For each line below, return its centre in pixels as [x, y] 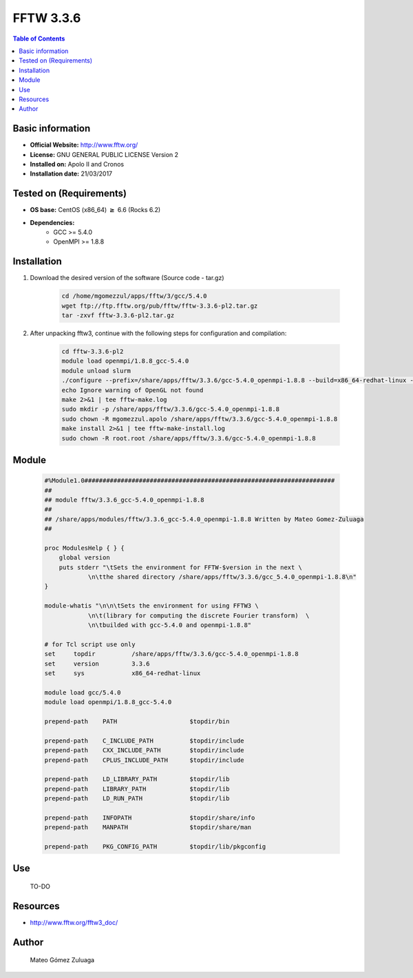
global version [84, 558]
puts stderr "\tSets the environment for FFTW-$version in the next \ [181, 567]
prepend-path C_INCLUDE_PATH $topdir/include [144, 741]
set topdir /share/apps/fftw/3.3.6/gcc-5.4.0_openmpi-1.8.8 [171, 654]
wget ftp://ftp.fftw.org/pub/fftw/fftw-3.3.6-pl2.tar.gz [160, 306]
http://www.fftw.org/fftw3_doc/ [74, 922]
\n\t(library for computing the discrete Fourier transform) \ [199, 615]
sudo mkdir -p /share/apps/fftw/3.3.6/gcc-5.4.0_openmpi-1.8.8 [171, 409]
